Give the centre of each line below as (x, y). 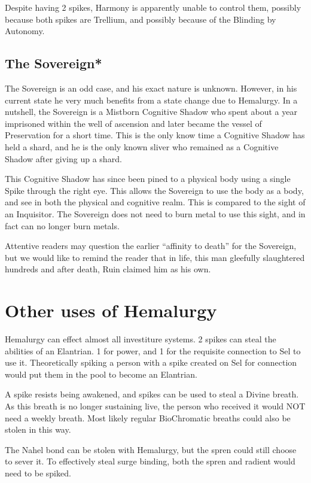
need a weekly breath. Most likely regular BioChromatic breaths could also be (148, 417)
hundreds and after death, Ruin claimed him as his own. (108, 269)
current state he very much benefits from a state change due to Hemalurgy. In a (151, 100)
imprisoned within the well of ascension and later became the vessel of (133, 123)
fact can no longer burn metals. (62, 225)
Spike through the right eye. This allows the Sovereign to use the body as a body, (154, 190)
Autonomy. (25, 31)
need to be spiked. (38, 473)
